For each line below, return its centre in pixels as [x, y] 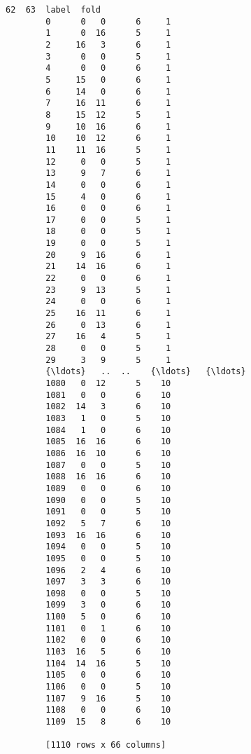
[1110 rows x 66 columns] [106, 745]
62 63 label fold [53, 10]
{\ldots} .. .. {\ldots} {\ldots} [146, 372]
